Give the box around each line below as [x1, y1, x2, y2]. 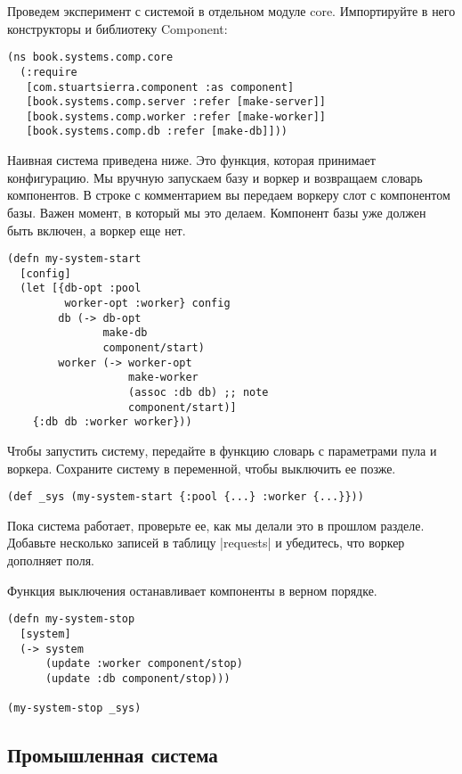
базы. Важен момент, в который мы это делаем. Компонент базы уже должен [7, 202, 426, 221]
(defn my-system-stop [7, 613, 135, 626]
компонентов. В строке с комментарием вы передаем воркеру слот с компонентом [7, 185, 450, 204]
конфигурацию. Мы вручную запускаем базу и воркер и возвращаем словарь [7, 168, 423, 186]
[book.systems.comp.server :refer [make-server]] [26, 95, 326, 109]
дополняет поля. [7, 551, 94, 569]
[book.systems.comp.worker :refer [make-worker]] [26, 110, 326, 123]
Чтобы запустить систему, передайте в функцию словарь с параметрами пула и [7, 441, 437, 459]
